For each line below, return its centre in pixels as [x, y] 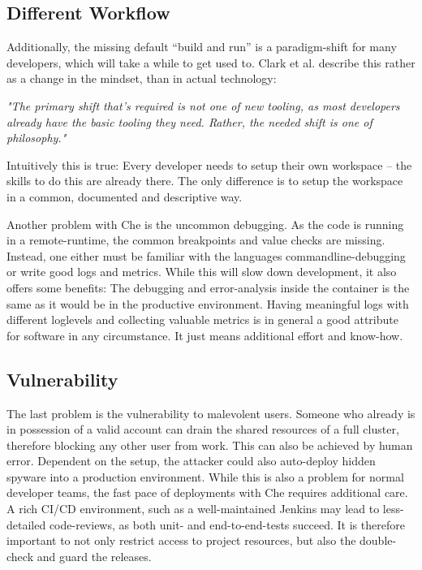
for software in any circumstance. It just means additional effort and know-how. [205, 335]
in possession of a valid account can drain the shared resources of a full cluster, [203, 429]
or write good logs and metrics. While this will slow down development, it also [202, 272]
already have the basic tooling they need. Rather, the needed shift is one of [189, 121]
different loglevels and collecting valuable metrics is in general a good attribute [202, 320]
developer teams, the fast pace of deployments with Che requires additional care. [207, 492]
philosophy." [37, 138]
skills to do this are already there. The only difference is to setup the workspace [205, 181]
